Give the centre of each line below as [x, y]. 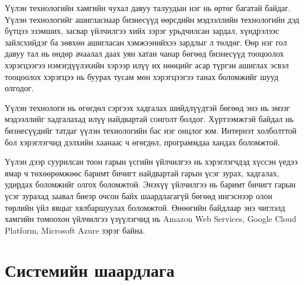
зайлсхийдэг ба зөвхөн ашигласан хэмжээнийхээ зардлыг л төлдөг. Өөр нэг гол [146, 42]
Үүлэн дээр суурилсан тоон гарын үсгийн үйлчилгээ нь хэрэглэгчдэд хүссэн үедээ [151, 161]
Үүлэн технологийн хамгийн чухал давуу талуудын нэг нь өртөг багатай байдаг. [148, 8]
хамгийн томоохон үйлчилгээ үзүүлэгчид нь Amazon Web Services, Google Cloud [151, 219]
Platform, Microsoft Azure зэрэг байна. [75, 230]
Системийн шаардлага [90, 270]
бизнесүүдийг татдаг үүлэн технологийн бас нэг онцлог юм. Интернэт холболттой [151, 130]
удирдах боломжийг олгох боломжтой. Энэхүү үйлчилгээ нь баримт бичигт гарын [150, 184]
